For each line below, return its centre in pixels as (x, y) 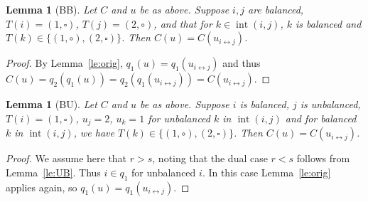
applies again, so (42, 187)
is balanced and (329, 23)
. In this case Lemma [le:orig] (266, 172)
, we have (94, 133)
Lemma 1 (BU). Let (52, 104)
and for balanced (321, 118)
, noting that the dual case (210, 158)
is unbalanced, (330, 104)
